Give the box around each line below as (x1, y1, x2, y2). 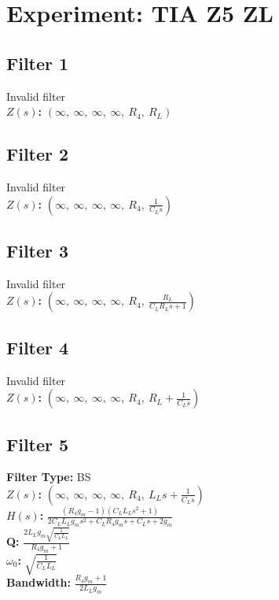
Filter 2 (6, 142, 69, 166)
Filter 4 (6, 335, 69, 359)
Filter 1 (6, 50, 69, 75)
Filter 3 (6, 238, 69, 262)
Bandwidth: (6, 574, 71, 591)
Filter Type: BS (6, 469, 91, 485)
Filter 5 (6, 431, 69, 456)
